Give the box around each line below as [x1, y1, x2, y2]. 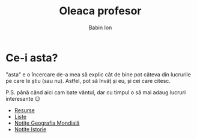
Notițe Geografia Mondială [14, 119, 80, 126]
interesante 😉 [5, 95, 41, 102]
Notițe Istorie [14, 125, 47, 132]
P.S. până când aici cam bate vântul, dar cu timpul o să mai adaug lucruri [5, 88, 186, 96]
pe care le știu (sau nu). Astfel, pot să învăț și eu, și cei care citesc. [5, 77, 171, 84]
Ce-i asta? [5, 51, 58, 64]
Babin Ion [88, 24, 112, 31]
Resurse [14, 106, 35, 114]
